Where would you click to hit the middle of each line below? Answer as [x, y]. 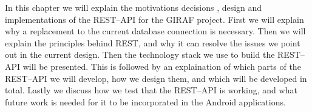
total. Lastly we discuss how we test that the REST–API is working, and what [151, 90]
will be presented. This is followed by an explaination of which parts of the [162, 66]
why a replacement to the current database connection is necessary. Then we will [155, 31]
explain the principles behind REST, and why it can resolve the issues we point [153, 42]
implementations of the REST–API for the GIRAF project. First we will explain [154, 19]
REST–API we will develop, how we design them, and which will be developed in [156, 78]
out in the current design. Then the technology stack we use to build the [140, 54]
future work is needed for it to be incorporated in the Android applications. [145, 101]
